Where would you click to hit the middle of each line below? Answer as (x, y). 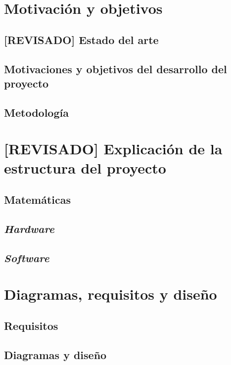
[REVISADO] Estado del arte (81, 39)
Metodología (36, 112)
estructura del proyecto (85, 168)
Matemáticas (38, 200)
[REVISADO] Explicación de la (113, 149)
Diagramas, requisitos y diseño (111, 294)
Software (27, 257)
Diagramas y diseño (55, 354)
